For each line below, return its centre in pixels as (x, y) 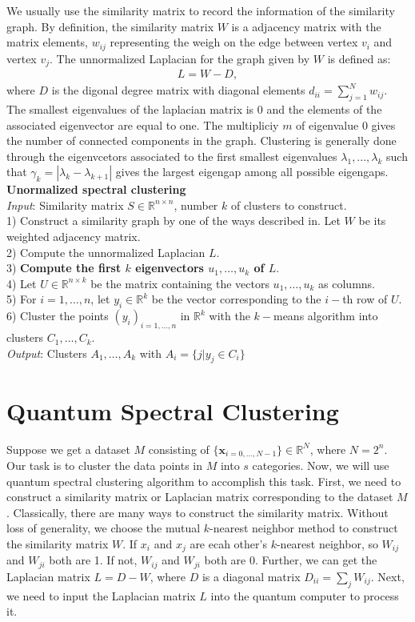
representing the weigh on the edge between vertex (234, 42)
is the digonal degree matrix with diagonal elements (178, 90)
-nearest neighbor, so (327, 543)
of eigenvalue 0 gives (346, 124)
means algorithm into (325, 316)
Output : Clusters (47, 353)
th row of (365, 299)
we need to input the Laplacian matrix (101, 595)
